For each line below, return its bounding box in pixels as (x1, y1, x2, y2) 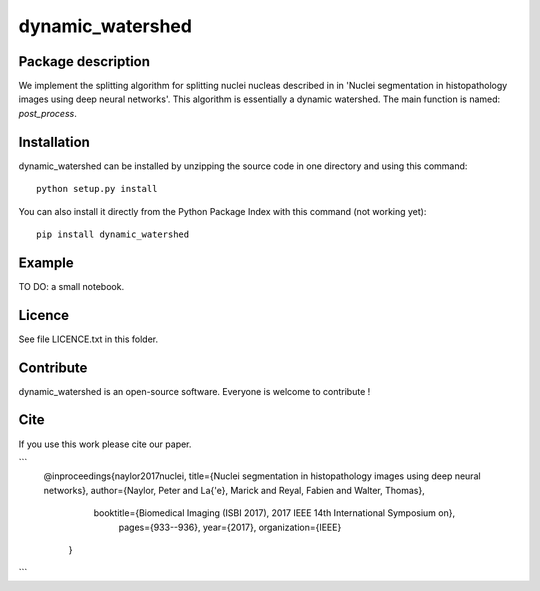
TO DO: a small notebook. (18, 280, 125, 292)
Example (18, 254, 74, 271)
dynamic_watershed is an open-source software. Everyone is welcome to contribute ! (18, 385, 371, 397)
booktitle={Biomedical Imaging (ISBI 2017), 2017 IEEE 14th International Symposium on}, (93, 507, 455, 519)
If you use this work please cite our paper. (18, 438, 192, 450)
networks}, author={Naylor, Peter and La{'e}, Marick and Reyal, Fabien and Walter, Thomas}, (43, 484, 425, 496)
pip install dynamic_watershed (36, 228, 190, 240)
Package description (18, 53, 150, 70)
